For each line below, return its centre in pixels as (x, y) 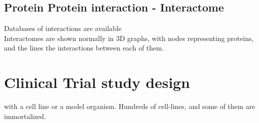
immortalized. (25, 116)
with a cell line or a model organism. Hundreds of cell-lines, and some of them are (130, 106)
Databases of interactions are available (63, 28)
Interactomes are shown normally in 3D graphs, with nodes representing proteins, (129, 38)
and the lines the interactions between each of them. (84, 48)
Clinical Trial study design (97, 82)
